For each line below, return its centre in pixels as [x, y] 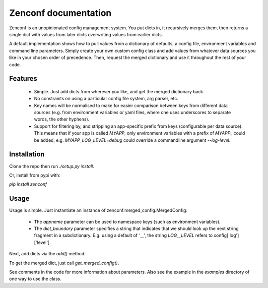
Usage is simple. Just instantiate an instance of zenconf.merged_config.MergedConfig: [98, 210]
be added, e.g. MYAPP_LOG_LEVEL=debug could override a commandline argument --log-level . [132, 140]
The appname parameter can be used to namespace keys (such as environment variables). [127, 222]
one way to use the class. [35, 279]
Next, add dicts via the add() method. [47, 254]
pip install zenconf [28, 184]
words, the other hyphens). [62, 119]
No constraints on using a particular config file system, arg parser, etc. [106, 99]
